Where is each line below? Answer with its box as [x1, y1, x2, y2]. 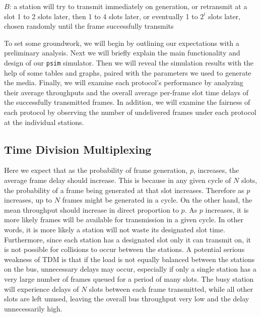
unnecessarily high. [4, 303, 62, 313]
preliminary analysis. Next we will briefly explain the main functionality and [4, 47, 240, 58]
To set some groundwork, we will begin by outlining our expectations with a [4, 37, 239, 48]
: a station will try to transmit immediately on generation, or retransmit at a [9, 1, 247, 11]
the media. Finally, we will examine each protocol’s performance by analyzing [4, 77, 243, 88]
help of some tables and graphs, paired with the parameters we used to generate [4, 67, 251, 78]
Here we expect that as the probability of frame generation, [4, 165, 188, 175]
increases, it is [205, 204, 249, 215]
